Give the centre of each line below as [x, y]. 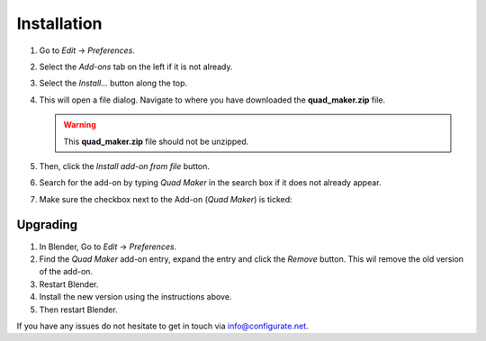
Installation [59, 23]
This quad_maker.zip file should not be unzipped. [156, 141]
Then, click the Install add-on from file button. [125, 166]
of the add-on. [66, 272]
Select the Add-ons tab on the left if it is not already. [136, 67]
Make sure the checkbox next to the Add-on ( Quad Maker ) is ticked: [166, 199]
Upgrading [47, 225]
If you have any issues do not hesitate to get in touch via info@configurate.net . [163, 326]
